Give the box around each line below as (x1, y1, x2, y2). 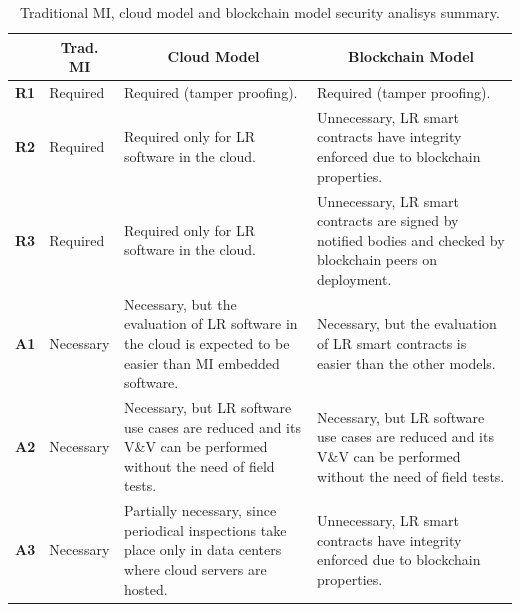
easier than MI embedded (124, 352, 280, 373)
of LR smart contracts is (317, 332, 467, 353)
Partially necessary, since (124, 500, 277, 521)
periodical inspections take (124, 519, 287, 540)
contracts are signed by (317, 210, 459, 231)
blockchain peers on (317, 249, 437, 270)
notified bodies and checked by (317, 229, 505, 250)
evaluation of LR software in (124, 313, 298, 334)
